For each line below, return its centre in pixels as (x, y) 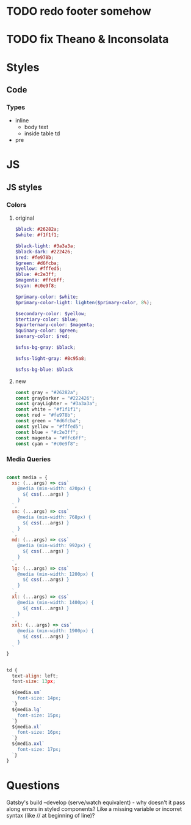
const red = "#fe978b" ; (45, 415)
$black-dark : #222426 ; (44, 252)
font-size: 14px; (39, 698)
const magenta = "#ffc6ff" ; (51, 438)
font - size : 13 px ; (34, 681)
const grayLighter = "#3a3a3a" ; (56, 404)
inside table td (42, 133)
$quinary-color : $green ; (47, 331)
